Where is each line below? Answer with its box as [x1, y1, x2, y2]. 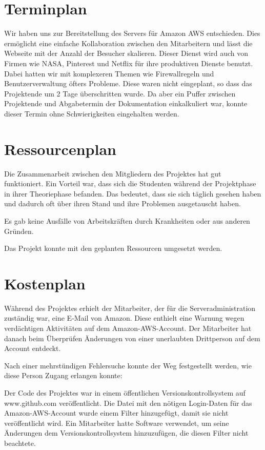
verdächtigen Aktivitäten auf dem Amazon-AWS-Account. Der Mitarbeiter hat [4, 323, 252, 334]
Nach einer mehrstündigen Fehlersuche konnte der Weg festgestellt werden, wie [4, 360, 252, 370]
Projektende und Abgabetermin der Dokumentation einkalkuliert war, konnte [4, 98, 248, 109]
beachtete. [4, 438, 36, 448]
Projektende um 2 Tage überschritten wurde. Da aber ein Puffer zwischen [4, 88, 236, 99]
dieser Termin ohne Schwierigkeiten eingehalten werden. [4, 108, 179, 119]
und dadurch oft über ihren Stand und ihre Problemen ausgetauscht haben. [4, 198, 241, 209]
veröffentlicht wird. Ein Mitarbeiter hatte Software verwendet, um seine [4, 417, 229, 428]
